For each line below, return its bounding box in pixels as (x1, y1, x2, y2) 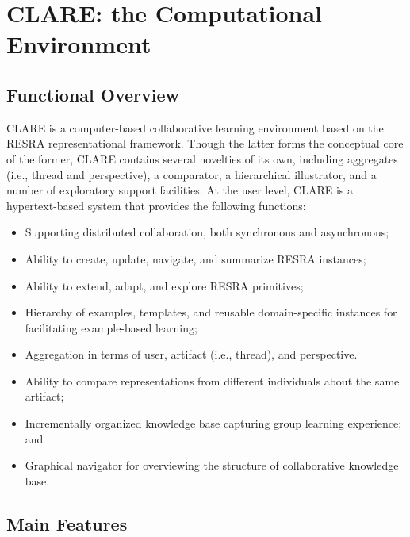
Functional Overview (6, 82, 180, 106)
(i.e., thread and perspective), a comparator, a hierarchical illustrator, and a (6, 166, 377, 182)
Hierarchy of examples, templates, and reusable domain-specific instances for (25, 304, 397, 320)
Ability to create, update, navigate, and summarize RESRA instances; (25, 250, 366, 267)
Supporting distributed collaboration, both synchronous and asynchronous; (25, 224, 389, 240)
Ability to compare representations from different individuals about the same (25, 372, 400, 389)
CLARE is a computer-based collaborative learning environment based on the (6, 119, 384, 136)
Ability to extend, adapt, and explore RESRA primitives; (25, 277, 304, 293)
